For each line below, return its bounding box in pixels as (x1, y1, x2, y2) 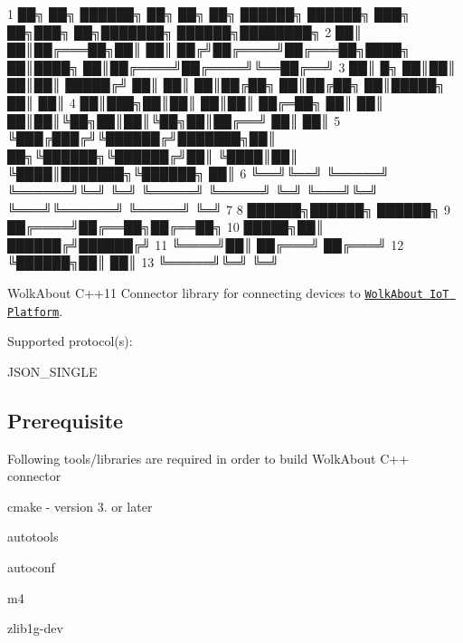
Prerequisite (7, 406, 124, 434)
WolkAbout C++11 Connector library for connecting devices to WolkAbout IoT (7, 283, 449, 302)
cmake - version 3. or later (7, 496, 153, 515)
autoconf (7, 557, 55, 576)
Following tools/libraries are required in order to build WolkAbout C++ (7, 448, 410, 467)
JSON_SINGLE (7, 361, 98, 380)
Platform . (7, 301, 63, 320)
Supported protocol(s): (7, 331, 133, 350)
